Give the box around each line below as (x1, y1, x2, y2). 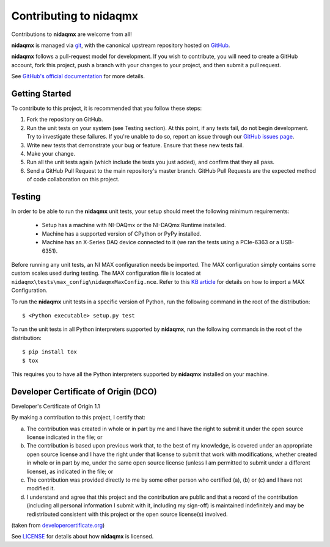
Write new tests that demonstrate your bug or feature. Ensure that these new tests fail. (26, 141, 244, 149)
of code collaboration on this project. (26, 176, 120, 183)
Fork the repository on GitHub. (26, 116, 103, 123)
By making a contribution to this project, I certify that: (11, 414, 146, 421)
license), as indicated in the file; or (26, 468, 114, 475)
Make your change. (26, 150, 76, 157)
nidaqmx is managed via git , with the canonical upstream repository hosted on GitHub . (11, 42, 230, 49)
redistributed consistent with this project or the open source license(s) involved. (26, 510, 229, 518)
